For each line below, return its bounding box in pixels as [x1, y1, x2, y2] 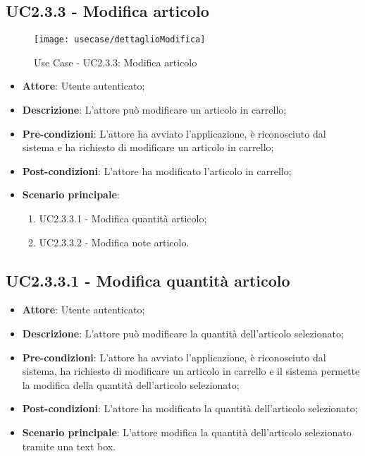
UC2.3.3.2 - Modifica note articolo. [39, 234, 190, 249]
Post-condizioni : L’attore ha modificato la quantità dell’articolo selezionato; [22, 401, 358, 416]
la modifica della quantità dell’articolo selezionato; [22, 377, 240, 392]
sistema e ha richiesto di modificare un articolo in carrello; [22, 140, 274, 155]
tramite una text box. [22, 438, 116, 453]
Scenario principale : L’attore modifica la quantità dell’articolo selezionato [22, 424, 352, 439]
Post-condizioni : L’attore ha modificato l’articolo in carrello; [22, 163, 292, 178]
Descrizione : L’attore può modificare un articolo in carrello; [22, 102, 287, 117]
